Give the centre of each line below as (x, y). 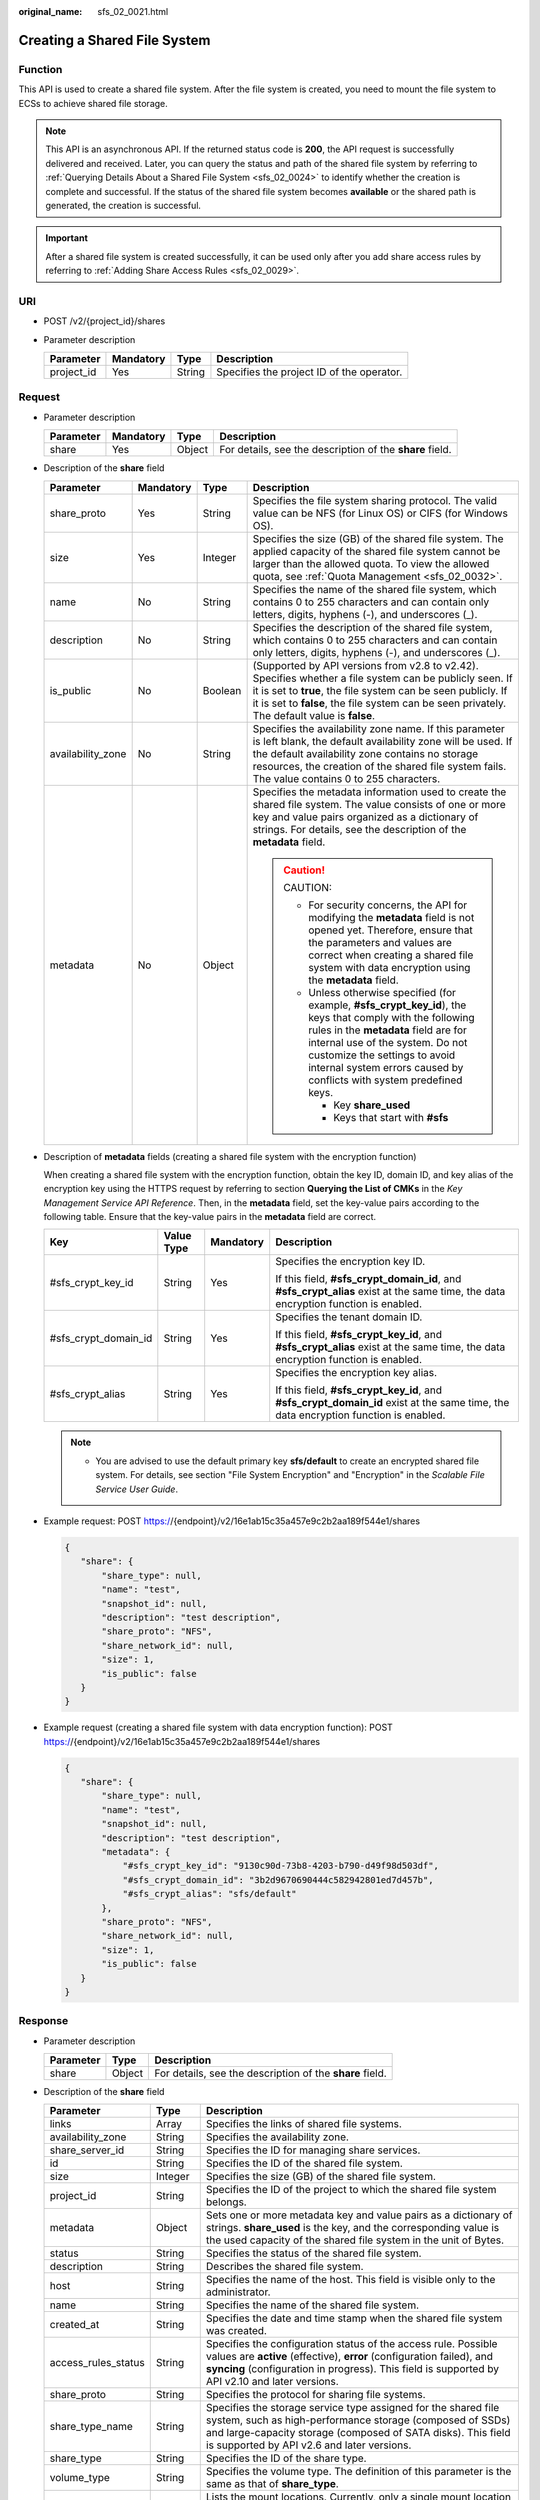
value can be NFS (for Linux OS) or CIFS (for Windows (380, 513)
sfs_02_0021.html (133, 11)
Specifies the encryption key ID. (350, 1262)
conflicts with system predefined (385, 1080)
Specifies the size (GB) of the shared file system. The (378, 538)
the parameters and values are (380, 942)
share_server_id (87, 2150)
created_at (74, 2325)
